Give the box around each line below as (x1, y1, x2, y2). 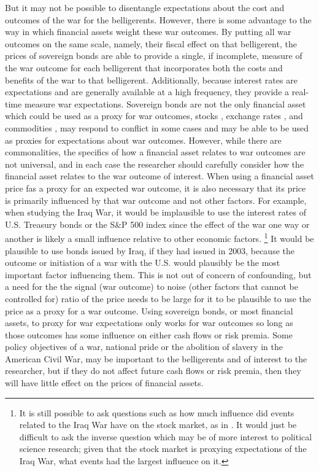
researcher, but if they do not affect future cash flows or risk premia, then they (5, 364, 301, 377)
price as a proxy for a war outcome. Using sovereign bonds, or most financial (5, 304, 293, 317)
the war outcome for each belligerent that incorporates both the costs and (5, 61, 283, 74)
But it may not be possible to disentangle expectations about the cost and (5, 1, 285, 14)
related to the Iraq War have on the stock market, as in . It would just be (19, 418, 297, 431)
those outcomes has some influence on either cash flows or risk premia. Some (5, 328, 293, 341)
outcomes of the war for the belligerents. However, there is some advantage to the (5, 13, 312, 26)
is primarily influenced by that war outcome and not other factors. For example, (5, 193, 307, 206)
